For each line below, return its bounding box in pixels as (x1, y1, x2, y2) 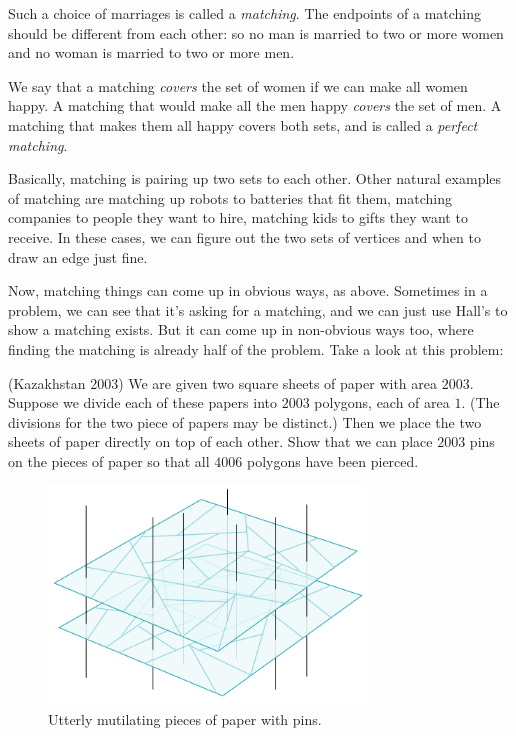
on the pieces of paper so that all (8, 450, 210, 471)
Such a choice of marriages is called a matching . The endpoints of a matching (8, 3, 482, 23)
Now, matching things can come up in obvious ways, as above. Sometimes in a (8, 280, 488, 301)
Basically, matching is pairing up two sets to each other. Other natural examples (8, 168, 502, 189)
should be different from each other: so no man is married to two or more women (8, 22, 504, 43)
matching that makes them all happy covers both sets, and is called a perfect (8, 114, 478, 135)
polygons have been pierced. (246, 450, 419, 471)
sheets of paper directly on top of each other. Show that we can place (8, 431, 433, 452)
